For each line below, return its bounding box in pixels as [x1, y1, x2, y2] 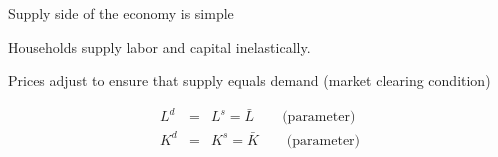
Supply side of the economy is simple [8, 3, 234, 23]
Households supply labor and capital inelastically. [8, 36, 311, 57]
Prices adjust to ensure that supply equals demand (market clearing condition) [8, 70, 491, 91]
